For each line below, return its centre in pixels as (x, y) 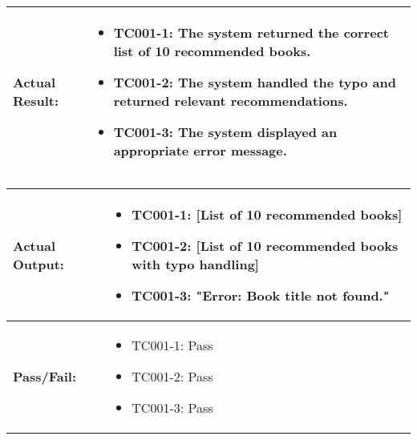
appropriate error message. (200, 150)
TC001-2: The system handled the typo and (255, 82)
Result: (36, 101)
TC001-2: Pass (172, 376)
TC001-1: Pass (172, 345)
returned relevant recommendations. (231, 101)
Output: (38, 264)
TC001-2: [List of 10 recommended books (265, 246)
